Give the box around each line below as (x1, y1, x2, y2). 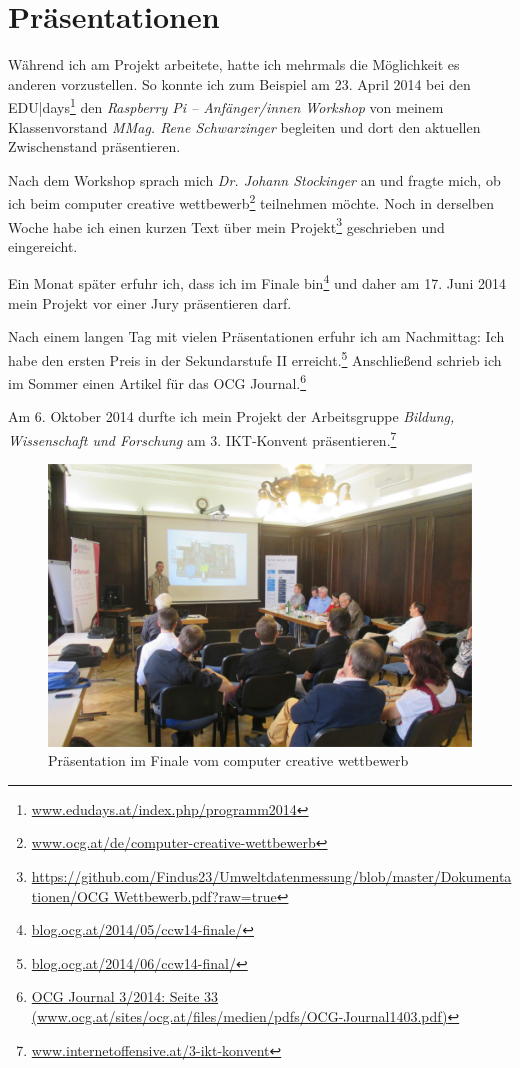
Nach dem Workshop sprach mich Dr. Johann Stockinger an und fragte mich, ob (8, 169, 501, 190)
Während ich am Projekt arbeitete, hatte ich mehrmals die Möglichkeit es (8, 54, 460, 75)
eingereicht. (8, 235, 78, 256)
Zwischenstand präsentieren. (8, 136, 181, 157)
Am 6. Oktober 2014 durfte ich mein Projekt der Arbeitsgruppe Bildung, (8, 406, 455, 427)
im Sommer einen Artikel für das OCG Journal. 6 (8, 370, 307, 393)
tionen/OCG (31, 885, 109, 906)
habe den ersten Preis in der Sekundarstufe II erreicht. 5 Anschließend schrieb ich (8, 346, 502, 370)
